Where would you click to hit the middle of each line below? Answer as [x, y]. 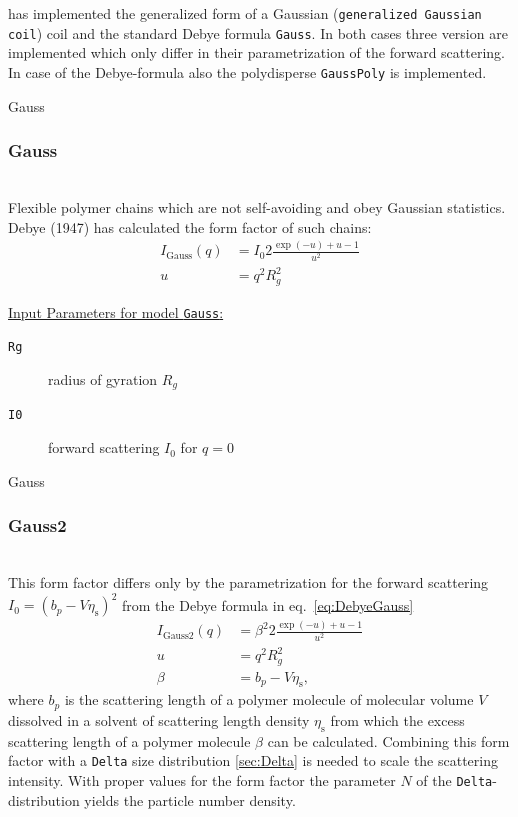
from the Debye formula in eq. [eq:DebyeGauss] [267, 604]
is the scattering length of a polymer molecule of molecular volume [269, 699]
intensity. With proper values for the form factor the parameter [202, 779]
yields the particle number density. [190, 799]
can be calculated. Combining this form [388, 740]
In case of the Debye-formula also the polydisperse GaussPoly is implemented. [247, 71]
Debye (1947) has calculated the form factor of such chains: [190, 226]
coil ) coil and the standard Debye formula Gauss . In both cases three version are [258, 32]
